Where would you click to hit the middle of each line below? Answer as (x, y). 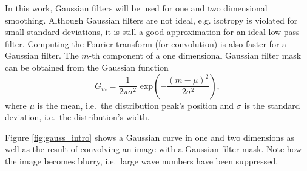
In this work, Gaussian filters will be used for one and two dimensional (136, 8)
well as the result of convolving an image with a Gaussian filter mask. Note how (153, 149)
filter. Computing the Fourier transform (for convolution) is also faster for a (146, 43)
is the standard (272, 105)
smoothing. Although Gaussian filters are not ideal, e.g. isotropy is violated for (151, 20)
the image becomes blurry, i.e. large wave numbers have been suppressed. (142, 160)
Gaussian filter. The (42, 55)
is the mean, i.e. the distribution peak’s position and (136, 105)
